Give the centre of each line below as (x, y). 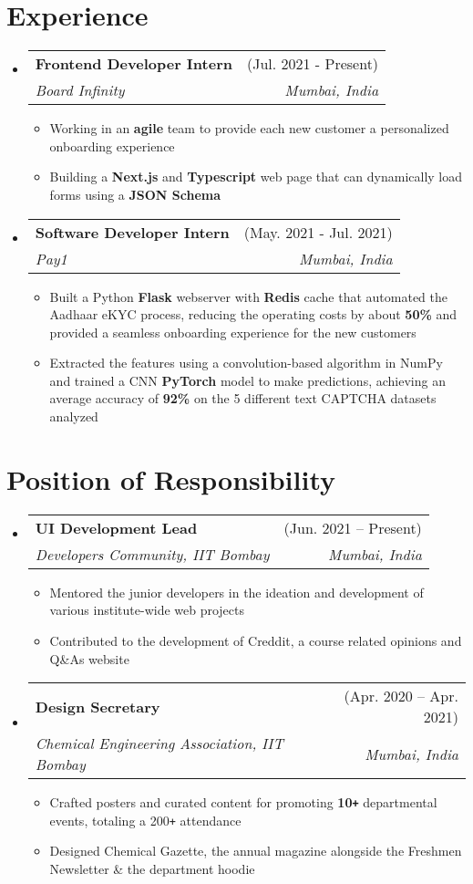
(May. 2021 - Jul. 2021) (318, 232)
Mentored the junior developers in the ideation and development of (236, 592)
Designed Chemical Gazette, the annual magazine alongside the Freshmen (256, 851)
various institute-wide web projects (147, 610)
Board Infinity (80, 90)
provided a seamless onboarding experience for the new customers (233, 332)
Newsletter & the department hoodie (152, 869)
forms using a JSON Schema (135, 194)
